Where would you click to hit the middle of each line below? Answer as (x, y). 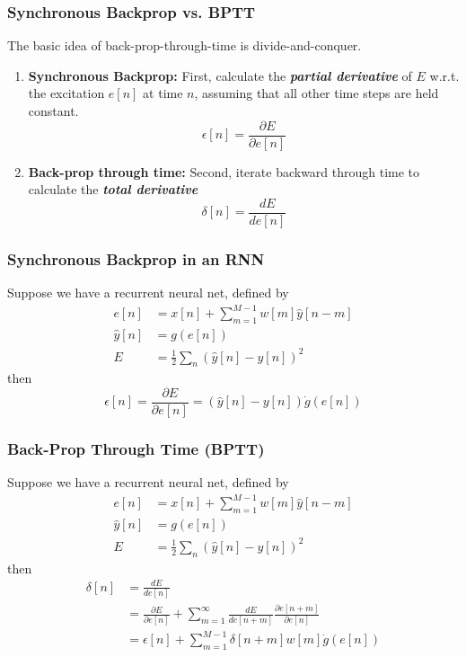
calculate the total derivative (113, 189)
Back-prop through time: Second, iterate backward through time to (224, 171)
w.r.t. (444, 75)
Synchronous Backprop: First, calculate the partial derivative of (220, 75)
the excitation (66, 93)
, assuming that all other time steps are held (317, 93)
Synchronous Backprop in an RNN (136, 258)
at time (163, 93)
